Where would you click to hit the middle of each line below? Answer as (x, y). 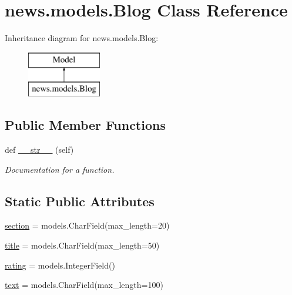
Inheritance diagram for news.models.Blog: (82, 38)
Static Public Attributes (80, 201)
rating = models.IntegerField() (60, 265)
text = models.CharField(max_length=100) (84, 285)
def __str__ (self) (39, 150)
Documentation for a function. (60, 169)
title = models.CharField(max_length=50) (82, 245)
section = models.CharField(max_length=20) (87, 225)
